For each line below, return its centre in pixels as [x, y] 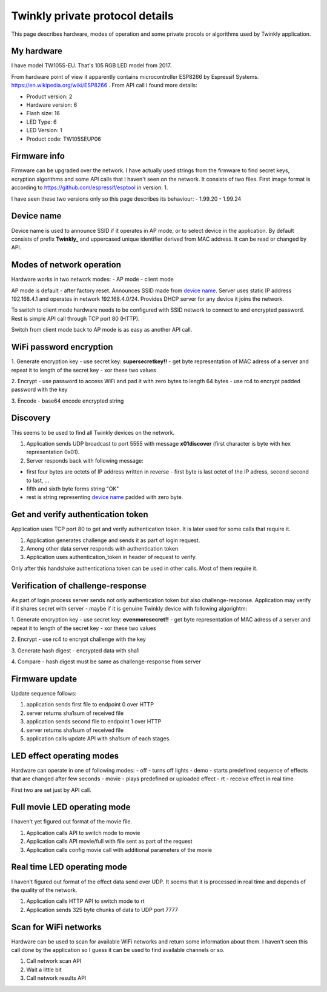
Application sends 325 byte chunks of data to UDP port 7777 [102, 910]
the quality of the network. [44, 890]
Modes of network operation [66, 265]
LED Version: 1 [44, 130]
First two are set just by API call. [51, 790]
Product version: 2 [49, 96]
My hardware [37, 51]
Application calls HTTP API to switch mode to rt [85, 901]
